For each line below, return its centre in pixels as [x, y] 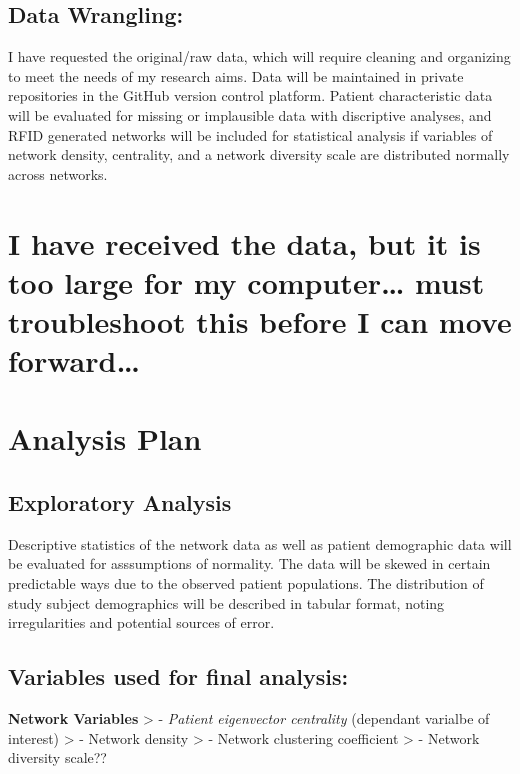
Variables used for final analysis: [178, 676]
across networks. [58, 173]
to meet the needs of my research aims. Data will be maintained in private [236, 75]
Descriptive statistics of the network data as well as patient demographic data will [260, 543]
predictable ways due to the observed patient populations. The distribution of [246, 583]
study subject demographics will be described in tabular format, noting [226, 602]
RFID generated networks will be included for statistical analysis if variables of [250, 134]
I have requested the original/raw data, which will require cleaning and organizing [259, 56]
